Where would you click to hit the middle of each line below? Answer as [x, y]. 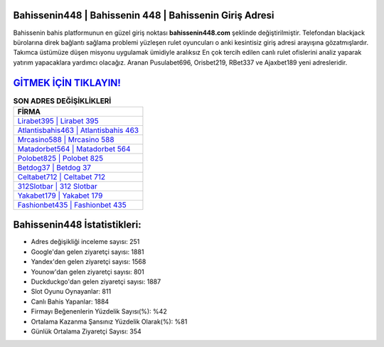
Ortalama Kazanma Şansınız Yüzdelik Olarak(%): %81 [109, 321]
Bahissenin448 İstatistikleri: [77, 225]
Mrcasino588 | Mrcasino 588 [66, 139]
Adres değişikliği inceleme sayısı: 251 [85, 242]
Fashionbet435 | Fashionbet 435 [72, 205]
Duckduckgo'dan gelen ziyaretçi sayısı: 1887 [96, 282]
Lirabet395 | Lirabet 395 [58, 121]
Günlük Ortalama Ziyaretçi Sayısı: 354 [86, 331]
